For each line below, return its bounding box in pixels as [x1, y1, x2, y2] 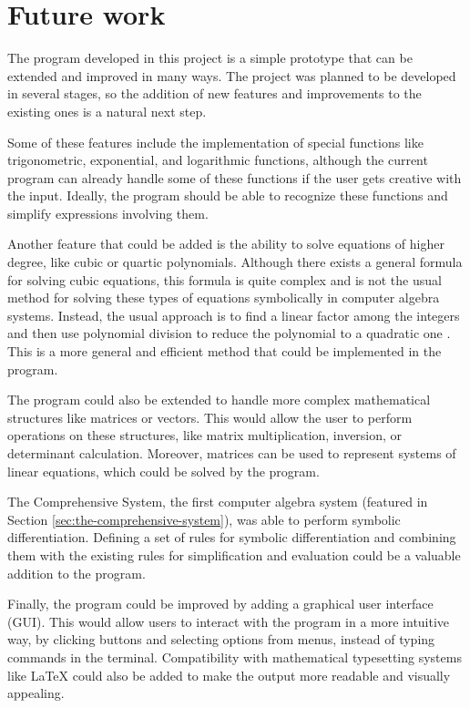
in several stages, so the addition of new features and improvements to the [7, 84, 422, 103]
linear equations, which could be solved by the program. [7, 461, 320, 480]
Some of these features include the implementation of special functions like [7, 132, 424, 151]
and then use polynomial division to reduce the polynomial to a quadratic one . [7, 323, 451, 343]
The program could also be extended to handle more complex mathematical [7, 390, 431, 409]
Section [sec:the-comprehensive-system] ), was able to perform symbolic [7, 509, 401, 528]
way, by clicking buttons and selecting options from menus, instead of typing [7, 630, 435, 649]
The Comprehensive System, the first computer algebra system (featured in [7, 492, 428, 511]
